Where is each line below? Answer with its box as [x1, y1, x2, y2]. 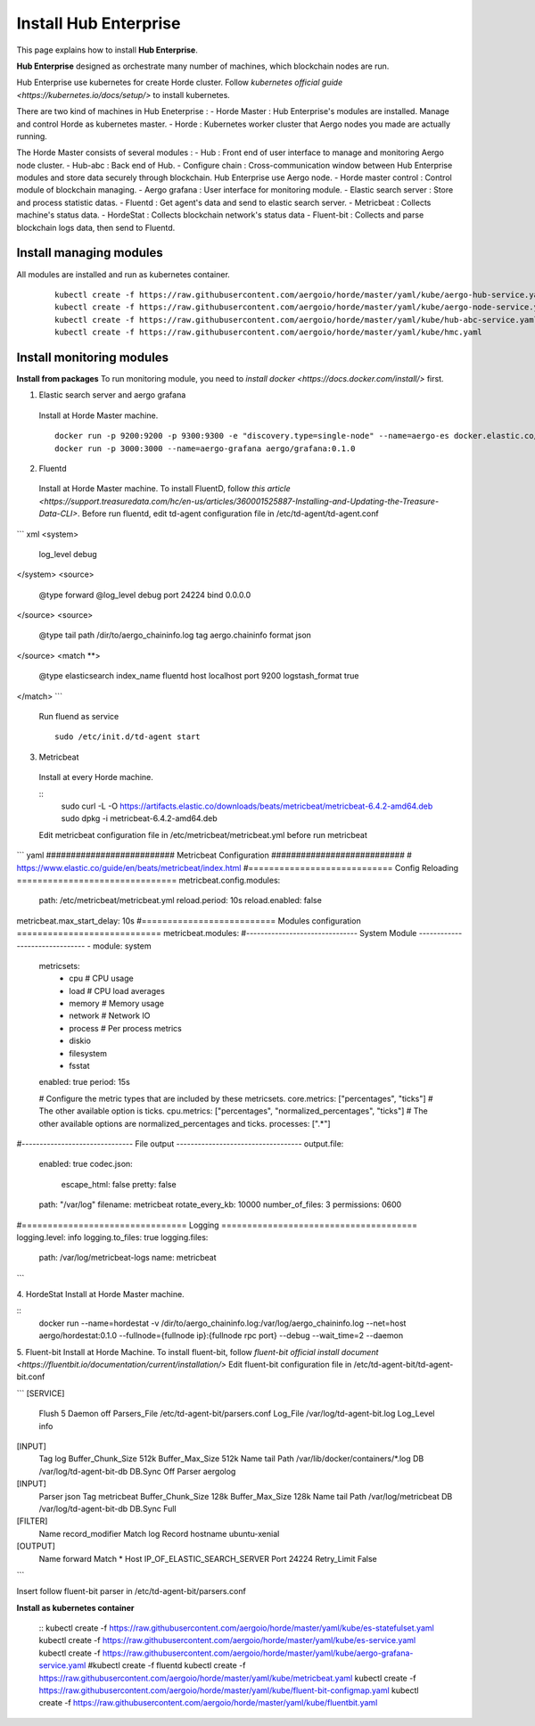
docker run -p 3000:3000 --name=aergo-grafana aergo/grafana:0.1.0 [54, 443, 356, 454]
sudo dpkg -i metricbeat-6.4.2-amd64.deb [61, 813, 218, 824]
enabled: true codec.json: [38, 1159, 133, 1170]
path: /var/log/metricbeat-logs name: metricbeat [38, 1253, 217, 1263]
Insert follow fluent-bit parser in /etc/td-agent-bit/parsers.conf [16, 1586, 247, 1597]
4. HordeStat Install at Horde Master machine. [16, 1289, 185, 1300]
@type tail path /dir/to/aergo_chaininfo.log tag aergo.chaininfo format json [38, 629, 312, 641]
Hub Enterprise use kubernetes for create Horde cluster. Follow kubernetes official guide [16, 77, 343, 88]
